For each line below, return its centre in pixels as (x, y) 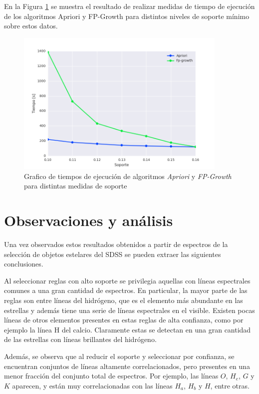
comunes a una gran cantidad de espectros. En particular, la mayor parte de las (126, 290)
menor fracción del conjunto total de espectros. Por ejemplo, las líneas (111, 376)
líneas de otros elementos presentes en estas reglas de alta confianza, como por (124, 320)
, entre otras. (230, 385)
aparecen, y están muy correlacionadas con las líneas (92, 385)
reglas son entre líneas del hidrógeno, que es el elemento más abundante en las (124, 300)
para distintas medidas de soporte (76, 186)
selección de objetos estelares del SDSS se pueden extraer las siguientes (113, 254)
